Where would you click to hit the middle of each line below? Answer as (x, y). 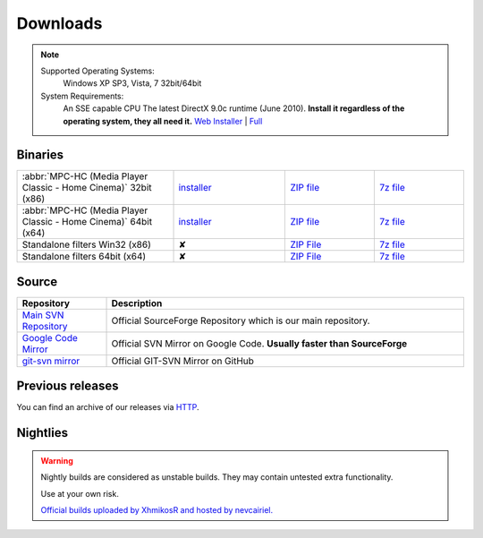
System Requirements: (82, 96)
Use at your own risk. (80, 493)
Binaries (40, 155)
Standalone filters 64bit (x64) (84, 257)
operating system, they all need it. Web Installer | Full (163, 121)
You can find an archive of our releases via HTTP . (108, 407)
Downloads (59, 23)
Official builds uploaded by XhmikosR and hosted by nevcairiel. (157, 510)
